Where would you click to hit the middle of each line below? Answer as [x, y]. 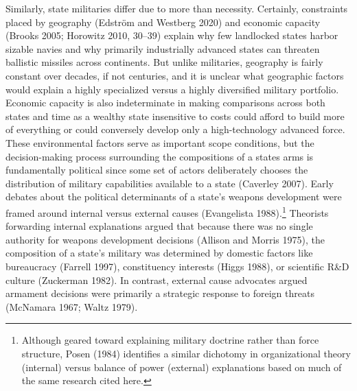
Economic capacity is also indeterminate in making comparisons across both [165, 103]
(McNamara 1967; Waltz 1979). [72, 306]
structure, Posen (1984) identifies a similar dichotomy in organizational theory [186, 353]
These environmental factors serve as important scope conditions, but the [160, 142]
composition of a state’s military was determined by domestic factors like [159, 253]
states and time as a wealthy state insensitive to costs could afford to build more [175, 116]
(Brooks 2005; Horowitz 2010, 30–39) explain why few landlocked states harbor [172, 35]
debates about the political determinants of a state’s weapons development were [174, 197]
